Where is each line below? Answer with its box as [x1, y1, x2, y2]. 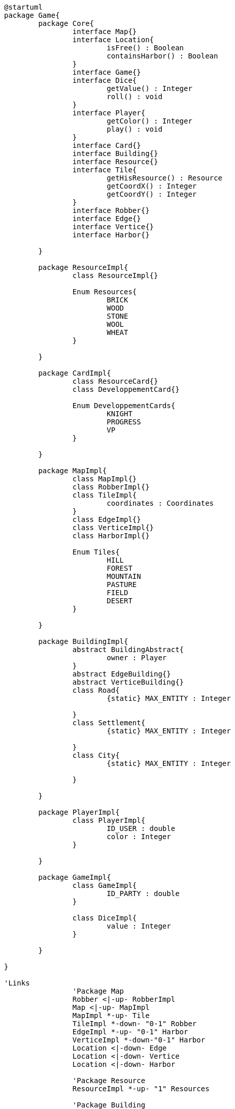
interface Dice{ [72, 76, 137, 84]
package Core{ [38, 19, 94, 27]
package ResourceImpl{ [38, 263, 128, 271]
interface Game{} [72, 68, 141, 76]
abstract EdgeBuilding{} [72, 670, 171, 678]
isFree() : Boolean [107, 44, 184, 52]
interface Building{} [72, 149, 158, 158]
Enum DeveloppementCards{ [72, 402, 176, 410]
